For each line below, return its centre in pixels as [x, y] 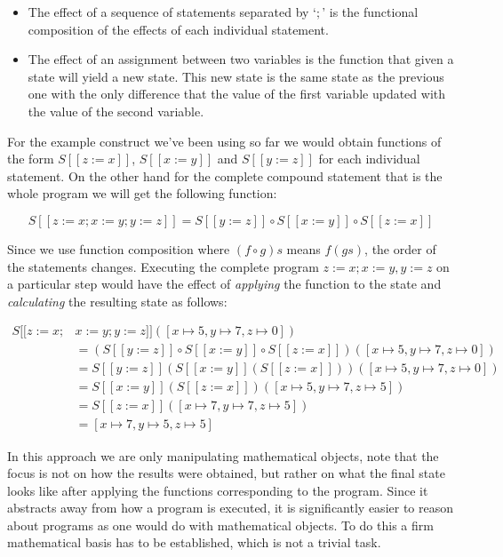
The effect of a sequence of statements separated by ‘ [172, 12]
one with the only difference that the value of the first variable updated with [237, 94]
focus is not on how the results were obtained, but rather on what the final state [226, 473]
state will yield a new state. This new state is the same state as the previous [236, 76]
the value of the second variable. [116, 111]
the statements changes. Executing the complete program [163, 266]
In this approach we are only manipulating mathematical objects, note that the [223, 455]
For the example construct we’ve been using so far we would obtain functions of [224, 141]
